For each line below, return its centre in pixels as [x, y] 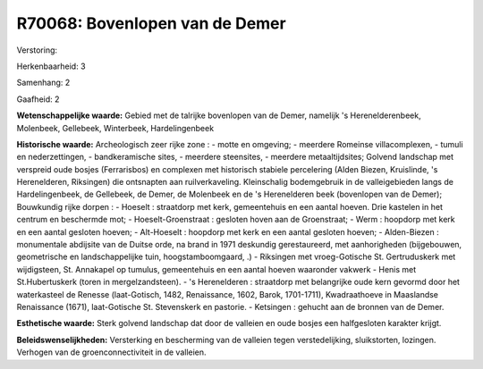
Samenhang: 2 [43, 83]
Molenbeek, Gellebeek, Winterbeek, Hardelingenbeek [115, 128]
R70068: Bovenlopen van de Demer [151, 23]
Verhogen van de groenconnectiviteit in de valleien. [111, 352]
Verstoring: [37, 50]
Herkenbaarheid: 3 [51, 66]
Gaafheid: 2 [38, 99]
